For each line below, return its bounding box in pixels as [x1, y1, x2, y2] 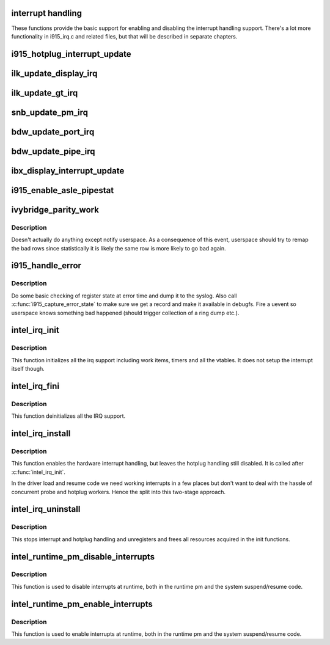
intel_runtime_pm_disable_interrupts [11, 552, 155, 562]
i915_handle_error [11, 260, 82, 271]
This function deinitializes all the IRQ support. [11, 412, 126, 420]
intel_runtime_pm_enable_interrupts [11, 599, 153, 609]
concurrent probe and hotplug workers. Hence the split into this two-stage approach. [11, 488, 226, 495]
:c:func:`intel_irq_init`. [11, 468, 65, 476]
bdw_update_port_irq [11, 126, 95, 137]
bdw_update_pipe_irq [11, 146, 95, 156]
